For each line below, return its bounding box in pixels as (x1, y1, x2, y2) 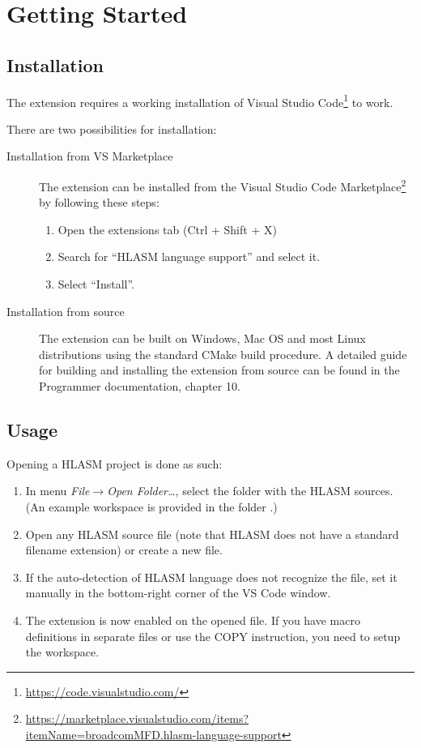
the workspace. (25, 643, 100, 660)
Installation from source (6, 302, 125, 319)
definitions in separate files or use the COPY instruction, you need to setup (25, 627, 401, 644)
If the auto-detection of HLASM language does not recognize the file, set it (25, 568, 398, 585)
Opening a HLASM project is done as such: (6, 455, 223, 472)
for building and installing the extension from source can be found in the (39, 361, 400, 378)
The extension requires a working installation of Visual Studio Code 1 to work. (6, 91, 393, 110)
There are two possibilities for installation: (6, 120, 217, 137)
